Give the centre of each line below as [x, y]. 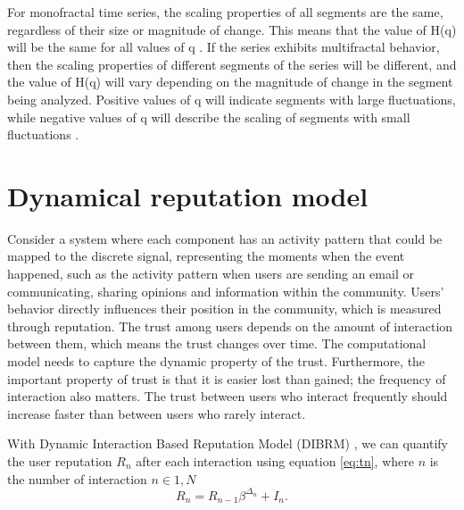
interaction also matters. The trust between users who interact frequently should [228, 396]
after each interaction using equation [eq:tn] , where [275, 461]
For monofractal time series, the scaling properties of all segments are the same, [225, 12]
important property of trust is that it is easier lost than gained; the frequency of [227, 378]
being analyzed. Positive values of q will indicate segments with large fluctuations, [232, 99]
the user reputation [60, 461]
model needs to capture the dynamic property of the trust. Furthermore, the [216, 361]
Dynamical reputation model [188, 195]
